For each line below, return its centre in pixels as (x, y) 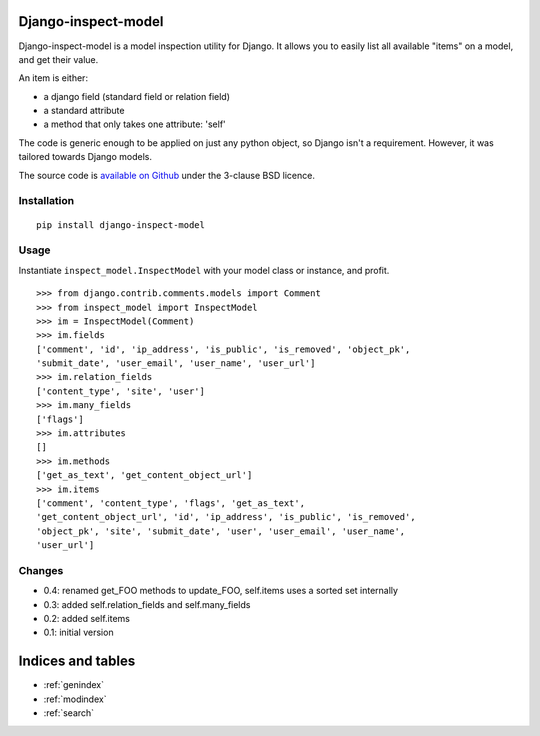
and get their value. (58, 59)
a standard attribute (84, 111)
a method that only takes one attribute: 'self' (135, 124)
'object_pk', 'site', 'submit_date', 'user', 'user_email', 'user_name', (221, 531)
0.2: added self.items (86, 619)
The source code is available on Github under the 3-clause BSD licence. (166, 175)
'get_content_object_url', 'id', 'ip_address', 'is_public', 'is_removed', (226, 517)
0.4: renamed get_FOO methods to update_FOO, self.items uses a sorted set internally (221, 591)
